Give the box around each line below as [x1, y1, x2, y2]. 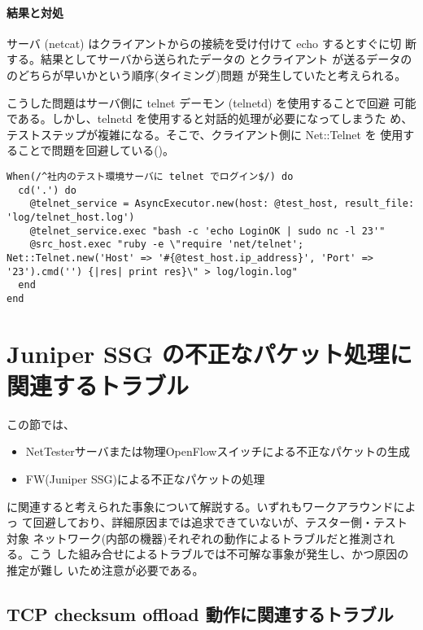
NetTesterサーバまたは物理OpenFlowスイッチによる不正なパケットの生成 [25, 443, 411, 460]
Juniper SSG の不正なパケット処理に [7, 336, 412, 370]
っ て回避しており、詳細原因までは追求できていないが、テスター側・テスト [7, 514, 408, 531]
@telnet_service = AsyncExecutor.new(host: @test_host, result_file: [29, 198, 415, 210]
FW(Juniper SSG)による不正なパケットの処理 [25, 470, 265, 488]
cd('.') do [18, 184, 76, 196]
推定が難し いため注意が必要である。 [7, 561, 204, 578]
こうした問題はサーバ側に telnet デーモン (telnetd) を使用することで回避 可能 [7, 94, 416, 111]
